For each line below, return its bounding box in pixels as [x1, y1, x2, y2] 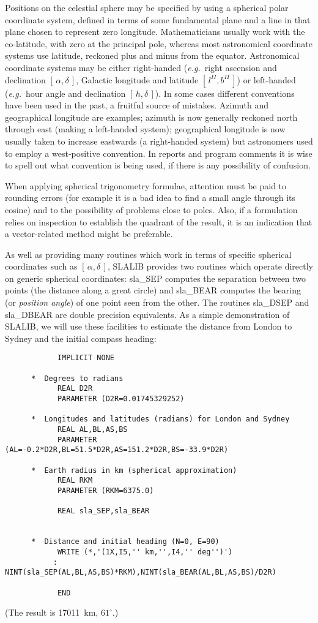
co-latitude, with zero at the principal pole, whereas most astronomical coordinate [5, 37, 312, 50]
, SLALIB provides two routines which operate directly [107, 260, 314, 273]
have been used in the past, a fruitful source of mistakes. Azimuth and [5, 99, 268, 111]
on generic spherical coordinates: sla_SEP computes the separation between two [5, 271, 306, 284]
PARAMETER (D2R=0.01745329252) [57, 395, 185, 404]
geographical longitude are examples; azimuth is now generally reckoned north [5, 110, 298, 123]
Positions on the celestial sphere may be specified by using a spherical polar [5, 1, 289, 13]
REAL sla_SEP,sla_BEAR [57, 507, 150, 516]
